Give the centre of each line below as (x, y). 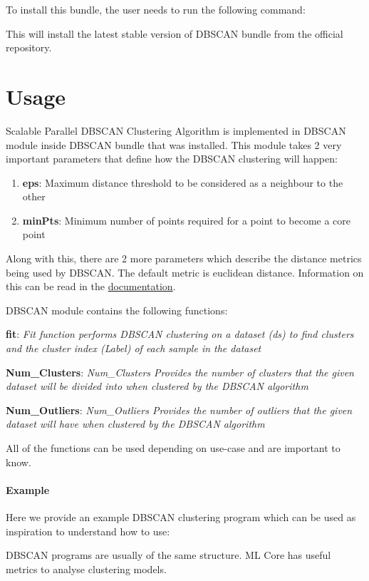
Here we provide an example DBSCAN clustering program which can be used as (181, 516)
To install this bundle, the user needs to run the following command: (156, 9)
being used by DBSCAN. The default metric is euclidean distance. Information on (185, 272)
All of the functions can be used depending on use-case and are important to (173, 448)
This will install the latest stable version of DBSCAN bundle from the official (175, 33)
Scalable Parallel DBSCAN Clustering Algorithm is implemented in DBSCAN (176, 130)
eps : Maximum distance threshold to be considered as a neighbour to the (183, 182)
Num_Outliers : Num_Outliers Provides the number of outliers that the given (179, 410)
